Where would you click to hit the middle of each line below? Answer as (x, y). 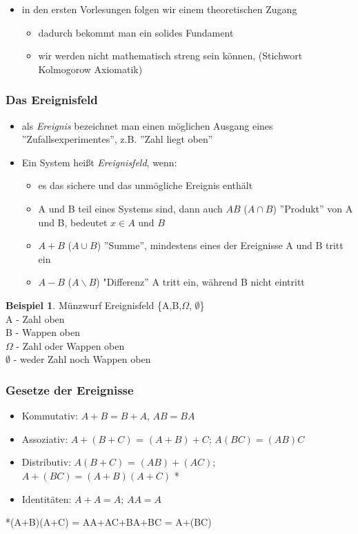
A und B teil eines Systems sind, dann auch (130, 208)
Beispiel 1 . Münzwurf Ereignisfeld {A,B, (94, 305)
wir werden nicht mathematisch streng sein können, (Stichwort (170, 56)
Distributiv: (46, 462)
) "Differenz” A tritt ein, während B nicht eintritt (200, 282)
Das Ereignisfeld (52, 100)
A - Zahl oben (35, 318)
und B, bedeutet (73, 222)
